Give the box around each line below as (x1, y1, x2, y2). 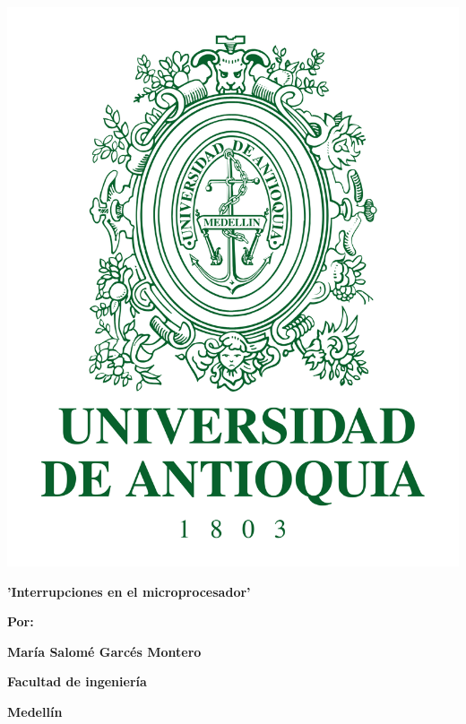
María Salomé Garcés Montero (7, 642, 202, 660)
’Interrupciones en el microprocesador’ (7, 582, 251, 600)
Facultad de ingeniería (7, 672, 147, 691)
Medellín (7, 702, 63, 721)
